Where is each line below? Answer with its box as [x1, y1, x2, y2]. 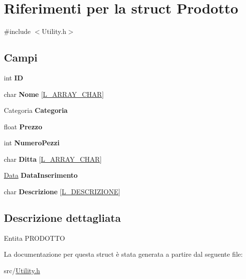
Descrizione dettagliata [4, 210, 121, 225]
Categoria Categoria [4, 105, 68, 115]
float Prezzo [4, 121, 43, 131]
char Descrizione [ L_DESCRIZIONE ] [4, 186, 120, 197]
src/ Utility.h [4, 265, 40, 276]
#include [4, 26, 31, 36]
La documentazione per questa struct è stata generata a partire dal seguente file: [4, 249, 243, 259]
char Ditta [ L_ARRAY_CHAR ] [4, 154, 102, 164]
